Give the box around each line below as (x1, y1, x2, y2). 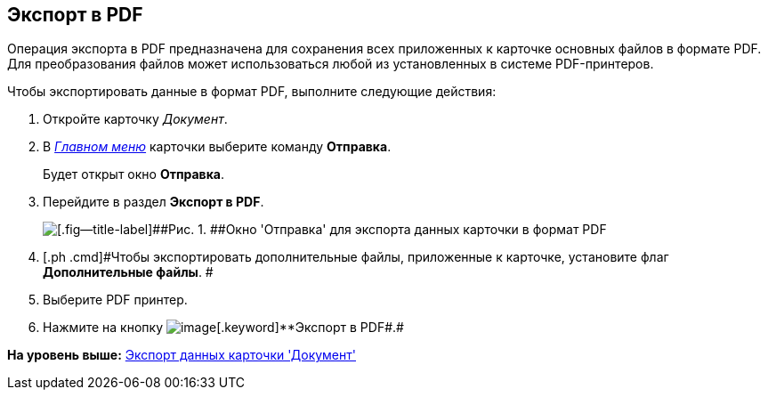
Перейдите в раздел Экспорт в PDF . (43, 194, 264, 210)
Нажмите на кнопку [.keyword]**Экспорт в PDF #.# (43, 320, 404, 336)
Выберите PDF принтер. (43, 292, 188, 308)
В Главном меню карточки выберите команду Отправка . (43, 139, 392, 155)
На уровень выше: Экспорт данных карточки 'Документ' (7, 347, 356, 363)
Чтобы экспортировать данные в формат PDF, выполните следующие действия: (7, 84, 497, 100)
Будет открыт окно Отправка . (43, 166, 225, 182)
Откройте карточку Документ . (43, 111, 228, 127)
